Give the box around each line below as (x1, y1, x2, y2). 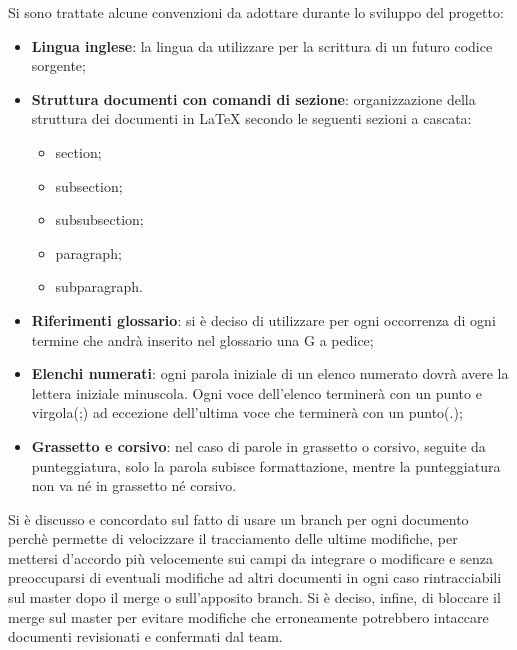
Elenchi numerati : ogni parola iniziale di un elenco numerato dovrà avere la (31, 363, 509, 384)
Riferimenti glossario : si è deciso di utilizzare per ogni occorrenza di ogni (31, 309, 496, 330)
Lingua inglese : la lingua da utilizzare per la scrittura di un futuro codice (31, 35, 493, 56)
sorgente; (31, 55, 86, 76)
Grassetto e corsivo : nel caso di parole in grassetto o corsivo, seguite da (31, 435, 486, 456)
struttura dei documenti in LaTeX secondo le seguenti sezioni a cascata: (31, 108, 472, 129)
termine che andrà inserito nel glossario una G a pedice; (31, 329, 374, 350)
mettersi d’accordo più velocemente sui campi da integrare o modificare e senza (8, 547, 493, 568)
